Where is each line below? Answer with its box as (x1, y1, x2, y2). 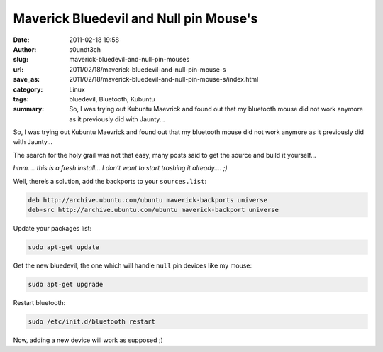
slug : (13, 55, 28, 64)
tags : (13, 94, 29, 103)
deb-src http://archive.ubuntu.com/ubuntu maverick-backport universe (28, 206, 279, 214)
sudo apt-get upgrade (28, 280, 104, 288)
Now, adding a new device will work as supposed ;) (13, 336, 163, 344)
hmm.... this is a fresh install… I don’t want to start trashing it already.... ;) (13, 164, 228, 172)
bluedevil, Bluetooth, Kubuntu (69, 94, 155, 103)
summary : (13, 105, 45, 114)
